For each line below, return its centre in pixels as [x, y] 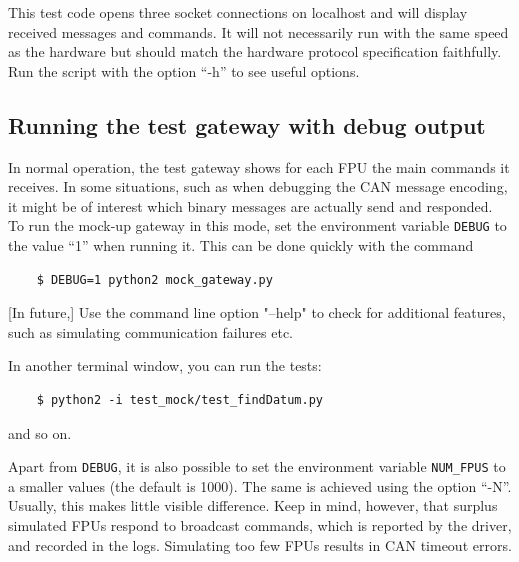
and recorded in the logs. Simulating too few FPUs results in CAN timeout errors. [260, 544]
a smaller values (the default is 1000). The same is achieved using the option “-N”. [260, 485]
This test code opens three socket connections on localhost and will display [238, 12]
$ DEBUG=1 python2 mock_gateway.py [154, 279]
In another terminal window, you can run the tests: [165, 365]
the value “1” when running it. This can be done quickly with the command [241, 245]
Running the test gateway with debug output [247, 124]
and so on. [40, 432]
